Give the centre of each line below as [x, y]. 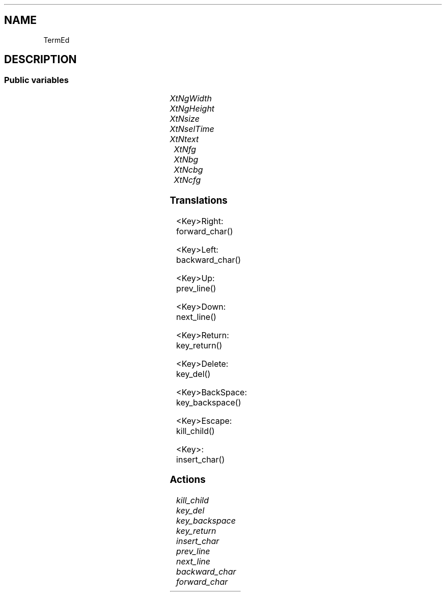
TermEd [57, 40]
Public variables [36, 80]
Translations [199, 200]
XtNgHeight [192, 109]
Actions [188, 480]
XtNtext [184, 139]
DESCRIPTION [40, 60]
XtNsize [185, 119]
